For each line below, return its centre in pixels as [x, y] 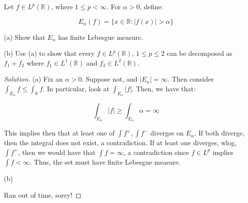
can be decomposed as [200, 53]
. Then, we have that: [164, 88]
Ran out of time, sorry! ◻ [43, 195]
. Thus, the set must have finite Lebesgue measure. [105, 161]
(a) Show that [25, 37]
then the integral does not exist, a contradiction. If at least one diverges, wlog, [120, 143]
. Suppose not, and [109, 79]
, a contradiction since [156, 152]
